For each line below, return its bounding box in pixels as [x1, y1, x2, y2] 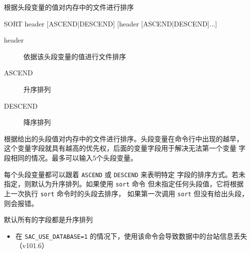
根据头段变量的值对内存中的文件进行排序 [4, 2, 134, 12]
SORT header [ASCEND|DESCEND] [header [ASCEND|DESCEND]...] [4, 18, 217, 28]
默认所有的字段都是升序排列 [4, 214, 93, 225]
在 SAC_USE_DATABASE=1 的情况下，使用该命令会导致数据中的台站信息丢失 [15, 230, 247, 241]
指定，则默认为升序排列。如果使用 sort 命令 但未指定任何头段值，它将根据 [4, 179, 244, 189]
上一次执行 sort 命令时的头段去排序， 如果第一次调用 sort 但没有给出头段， [4, 188, 249, 198]
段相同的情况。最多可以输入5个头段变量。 [4, 152, 137, 162]
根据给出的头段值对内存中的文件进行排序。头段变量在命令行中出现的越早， [4, 133, 243, 143]
